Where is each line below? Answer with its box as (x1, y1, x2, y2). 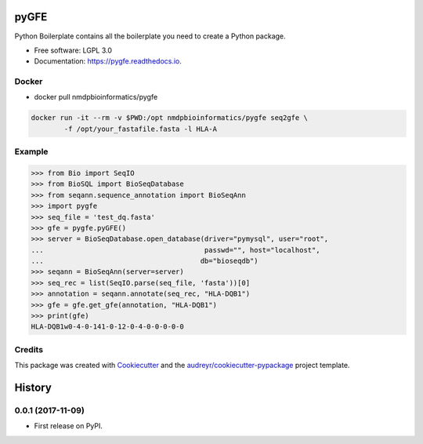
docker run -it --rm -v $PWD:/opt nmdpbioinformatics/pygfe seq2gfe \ (31, 114, 309, 122)
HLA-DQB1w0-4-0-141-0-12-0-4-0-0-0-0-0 (31, 322, 184, 331)
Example (14, 146, 49, 157)
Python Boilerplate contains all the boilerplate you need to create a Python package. (14, 31, 286, 41)
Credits (14, 344, 43, 355)
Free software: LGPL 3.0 (34, 45, 113, 55)
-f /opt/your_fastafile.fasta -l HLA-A (63, 124, 217, 133)
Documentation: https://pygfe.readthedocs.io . (34, 56, 182, 66)
